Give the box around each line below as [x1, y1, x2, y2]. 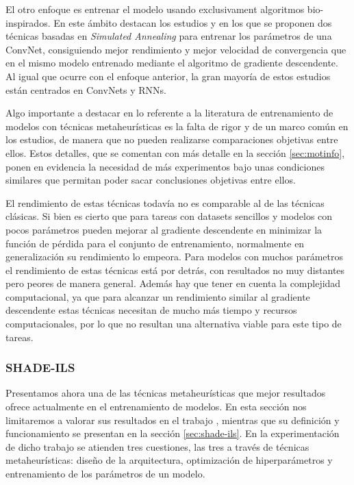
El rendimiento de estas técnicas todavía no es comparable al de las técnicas [5, 195, 325, 210]
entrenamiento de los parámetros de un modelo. [5, 467, 205, 481]
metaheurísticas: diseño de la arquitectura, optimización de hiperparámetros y [5, 453, 333, 467]
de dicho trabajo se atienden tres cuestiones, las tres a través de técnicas [5, 439, 309, 453]
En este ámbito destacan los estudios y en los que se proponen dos [53, 15, 332, 29]
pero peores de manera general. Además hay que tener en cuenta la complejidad [5, 276, 341, 290]
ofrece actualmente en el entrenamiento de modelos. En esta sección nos [5, 399, 307, 414]
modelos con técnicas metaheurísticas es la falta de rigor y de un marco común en [5, 119, 349, 133]
